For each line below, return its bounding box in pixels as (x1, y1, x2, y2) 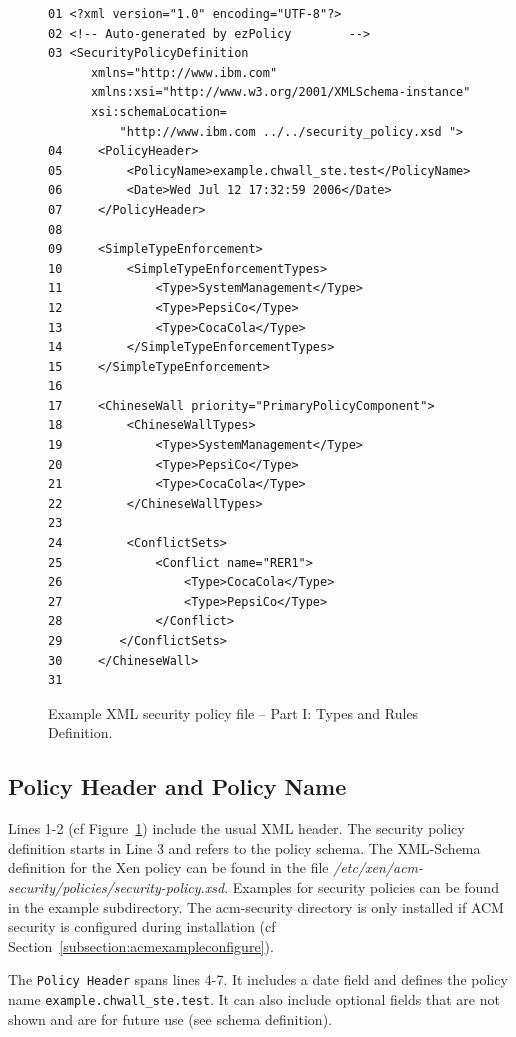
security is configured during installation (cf (8, 916, 276, 937)
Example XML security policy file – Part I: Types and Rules (48, 702, 419, 723)
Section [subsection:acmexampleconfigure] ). (8, 935, 274, 956)
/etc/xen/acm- (333, 857, 424, 878)
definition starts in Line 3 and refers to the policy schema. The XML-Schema (8, 837, 481, 858)
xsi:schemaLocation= (90, 104, 227, 119)
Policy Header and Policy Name (8, 771, 347, 802)
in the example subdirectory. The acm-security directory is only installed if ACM (8, 896, 504, 917)
